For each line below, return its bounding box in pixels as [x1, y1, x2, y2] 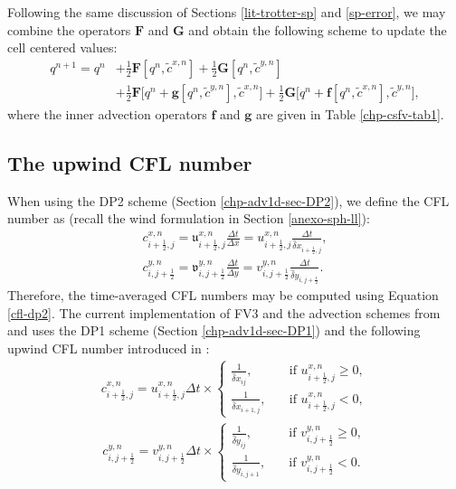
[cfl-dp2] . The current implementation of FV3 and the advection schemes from [7, 303, 441, 322]
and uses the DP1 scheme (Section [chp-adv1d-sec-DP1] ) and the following [7, 321, 421, 340]
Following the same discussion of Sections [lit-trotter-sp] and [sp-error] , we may [7, 3, 446, 21]
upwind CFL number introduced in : [7, 339, 210, 358]
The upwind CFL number [7, 148, 252, 176]
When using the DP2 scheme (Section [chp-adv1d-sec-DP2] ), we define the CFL [7, 191, 450, 210]
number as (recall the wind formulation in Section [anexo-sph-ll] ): [7, 209, 370, 228]
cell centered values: [7, 38, 118, 57]
